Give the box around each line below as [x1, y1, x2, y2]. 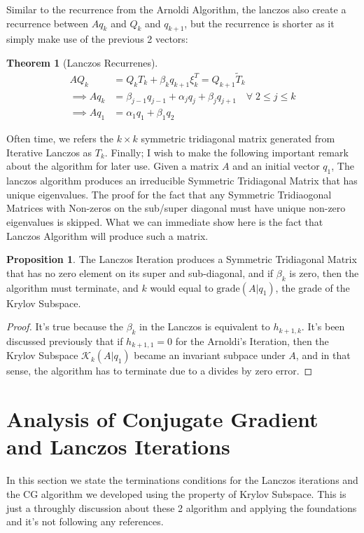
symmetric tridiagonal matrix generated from [141, 131, 335, 146]
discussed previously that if [6, 334, 123, 349]
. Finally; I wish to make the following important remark [104, 144, 349, 159]
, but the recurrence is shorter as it [184, 15, 335, 30]
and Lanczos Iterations [6, 432, 230, 461]
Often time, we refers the [6, 131, 113, 146]
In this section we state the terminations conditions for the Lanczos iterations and [6, 473, 358, 487]
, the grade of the [275, 280, 350, 295]
